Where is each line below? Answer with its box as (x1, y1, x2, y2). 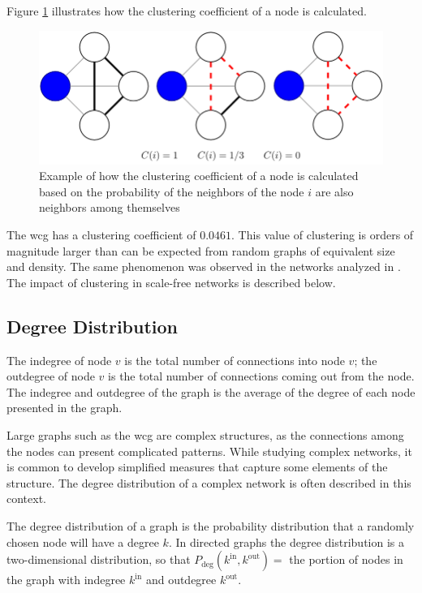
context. (6, 490, 46, 507)
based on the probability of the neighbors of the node (39, 183, 304, 200)
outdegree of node (6, 367, 95, 385)
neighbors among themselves (39, 199, 180, 216)
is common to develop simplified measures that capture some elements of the (6, 458, 388, 475)
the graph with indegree (6, 571, 126, 588)
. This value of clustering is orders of (231, 226, 414, 243)
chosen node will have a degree (6, 533, 159, 550)
